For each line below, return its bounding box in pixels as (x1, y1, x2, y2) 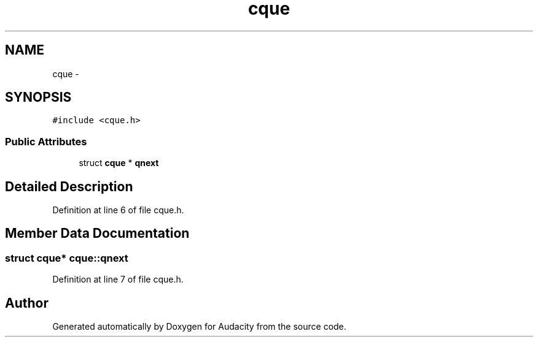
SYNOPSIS (5, 89, 72, 105)
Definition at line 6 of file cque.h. (52, 205, 184, 216)
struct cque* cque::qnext (5, 251, 128, 264)
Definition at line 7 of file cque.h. (52, 274, 184, 285)
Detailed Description (5, 178, 133, 194)
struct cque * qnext (79, 158, 159, 169)
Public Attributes (5, 135, 87, 148)
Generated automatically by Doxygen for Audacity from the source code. (52, 321, 346, 332)
